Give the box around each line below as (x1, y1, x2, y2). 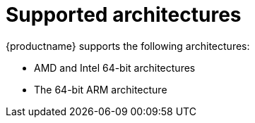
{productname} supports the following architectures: (6, 39, 250, 52)
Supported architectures (6, 3, 242, 27)
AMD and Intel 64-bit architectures (34, 61, 196, 74)
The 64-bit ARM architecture (34, 83, 167, 96)
